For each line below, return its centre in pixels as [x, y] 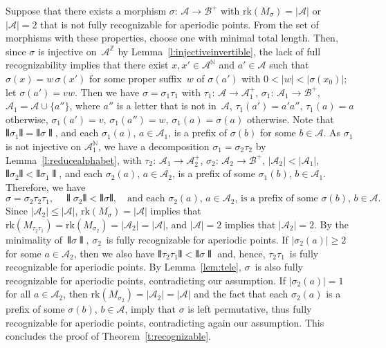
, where [85, 106]
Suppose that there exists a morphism [86, 10]
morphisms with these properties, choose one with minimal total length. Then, [172, 38]
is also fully [279, 267]
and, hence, [241, 253]
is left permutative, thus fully [250, 309]
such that [289, 65]
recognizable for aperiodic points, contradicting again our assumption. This [165, 322]
